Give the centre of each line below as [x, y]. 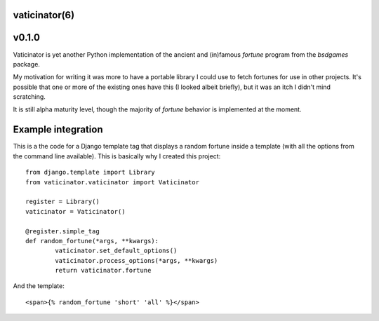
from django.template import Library [91, 172]
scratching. [29, 97]
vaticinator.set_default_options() [116, 251]
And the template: [39, 286]
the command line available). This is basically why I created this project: [117, 156]
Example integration [58, 130]
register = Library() [62, 202]
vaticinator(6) [44, 15]
